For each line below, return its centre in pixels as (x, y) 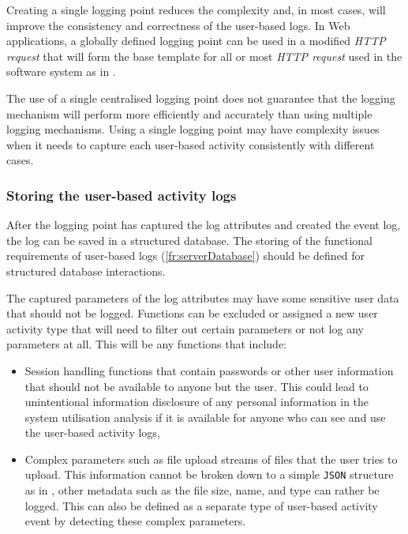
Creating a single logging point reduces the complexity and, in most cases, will (196, 9)
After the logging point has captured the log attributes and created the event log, (204, 225)
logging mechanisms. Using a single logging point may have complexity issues (193, 129)
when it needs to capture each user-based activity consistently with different (191, 144)
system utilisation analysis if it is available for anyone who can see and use (205, 417)
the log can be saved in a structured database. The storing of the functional (189, 240)
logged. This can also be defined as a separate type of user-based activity (201, 505)
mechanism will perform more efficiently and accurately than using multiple (189, 113)
